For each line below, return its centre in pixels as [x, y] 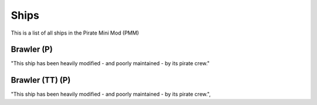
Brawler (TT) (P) [41, 80]
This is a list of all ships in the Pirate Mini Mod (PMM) [75, 33]
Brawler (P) [32, 50]
